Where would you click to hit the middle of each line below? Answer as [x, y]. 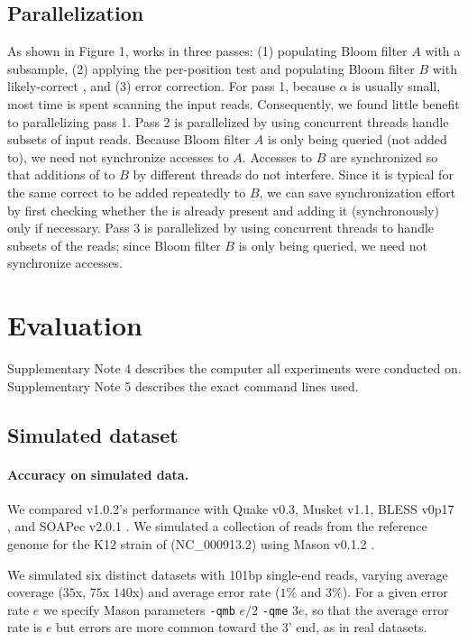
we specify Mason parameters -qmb [139, 609]
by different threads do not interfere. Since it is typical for [293, 174]
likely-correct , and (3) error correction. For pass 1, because [171, 86]
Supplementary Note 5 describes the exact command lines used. [183, 385]
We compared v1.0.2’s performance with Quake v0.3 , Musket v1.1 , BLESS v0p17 [231, 508]
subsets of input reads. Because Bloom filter [129, 139]
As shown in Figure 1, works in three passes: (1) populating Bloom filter [207, 51]
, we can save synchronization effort [358, 192]
